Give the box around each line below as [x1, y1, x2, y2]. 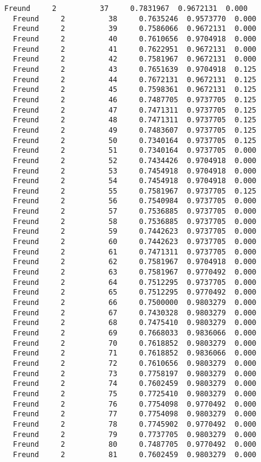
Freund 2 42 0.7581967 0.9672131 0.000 [13, 55, 257, 64]
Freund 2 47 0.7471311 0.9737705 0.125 [13, 105, 257, 114]
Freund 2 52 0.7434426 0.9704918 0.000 [13, 156, 257, 165]
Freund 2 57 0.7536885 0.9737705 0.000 [13, 207, 257, 216]
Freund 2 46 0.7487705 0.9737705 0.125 [13, 95, 257, 104]
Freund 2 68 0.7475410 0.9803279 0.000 [13, 318, 257, 327]
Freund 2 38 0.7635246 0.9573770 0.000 [13, 14, 257, 23]
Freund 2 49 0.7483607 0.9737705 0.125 [13, 125, 257, 135]
